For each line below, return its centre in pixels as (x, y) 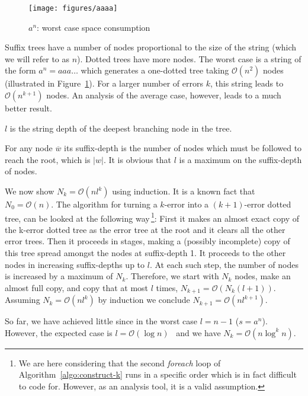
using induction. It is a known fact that (184, 191)
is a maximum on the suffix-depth (240, 159)
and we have (198, 332)
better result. (28, 108)
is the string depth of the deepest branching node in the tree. (121, 128)
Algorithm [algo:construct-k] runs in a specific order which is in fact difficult (158, 374)
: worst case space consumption (94, 27)
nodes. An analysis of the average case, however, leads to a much (164, 95)
